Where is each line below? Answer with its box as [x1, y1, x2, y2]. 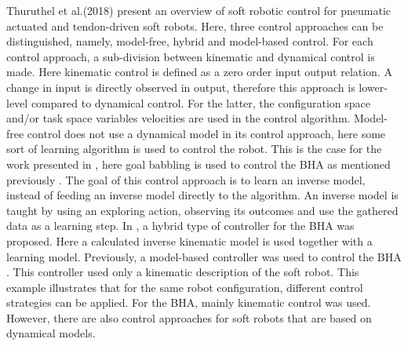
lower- [359, 78, 388, 95]
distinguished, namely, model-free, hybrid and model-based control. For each [6, 33, 373, 49]
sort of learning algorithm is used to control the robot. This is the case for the [6, 140, 382, 157]
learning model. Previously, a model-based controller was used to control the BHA [6, 248, 402, 264]
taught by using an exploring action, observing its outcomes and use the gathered [6, 202, 399, 218]
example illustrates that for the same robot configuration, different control [6, 279, 363, 295]
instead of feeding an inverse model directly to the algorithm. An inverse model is [6, 187, 399, 203]
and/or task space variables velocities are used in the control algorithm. [6, 110, 351, 126]
